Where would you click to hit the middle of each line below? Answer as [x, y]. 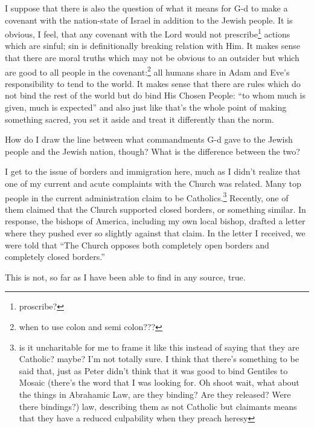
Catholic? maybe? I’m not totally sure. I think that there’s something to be [159, 359]
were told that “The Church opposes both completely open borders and [137, 245]
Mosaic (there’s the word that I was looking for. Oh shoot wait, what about [159, 382]
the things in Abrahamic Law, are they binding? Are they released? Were [155, 394]
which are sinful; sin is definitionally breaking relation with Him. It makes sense [153, 46]
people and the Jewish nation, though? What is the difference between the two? [152, 151]
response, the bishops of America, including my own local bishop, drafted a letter [155, 221]
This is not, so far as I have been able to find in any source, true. [125, 277]
